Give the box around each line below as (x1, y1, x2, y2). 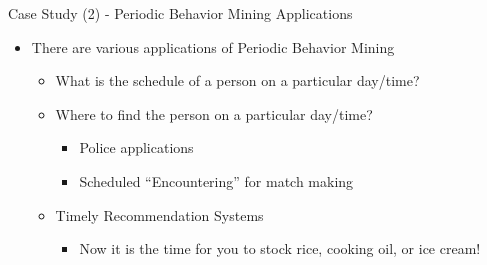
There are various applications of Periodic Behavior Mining (31, 36, 395, 57)
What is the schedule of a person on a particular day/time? (55, 70, 420, 91)
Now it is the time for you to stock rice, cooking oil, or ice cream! (79, 238, 481, 259)
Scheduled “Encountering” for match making (79, 170, 354, 191)
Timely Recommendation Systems (55, 204, 264, 225)
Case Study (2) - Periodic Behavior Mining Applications (8, 3, 353, 23)
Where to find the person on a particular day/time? (55, 103, 373, 124)
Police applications (79, 137, 194, 158)
